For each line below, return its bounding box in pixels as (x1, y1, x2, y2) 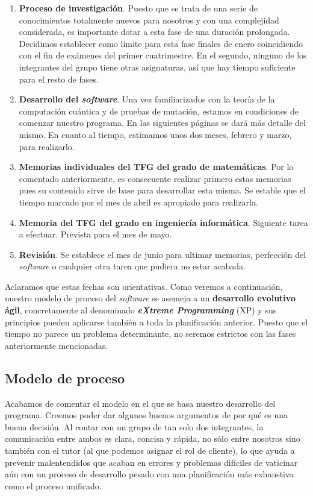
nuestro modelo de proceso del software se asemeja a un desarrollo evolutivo (5, 292, 296, 304)
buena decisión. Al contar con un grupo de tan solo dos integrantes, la (5, 420, 264, 433)
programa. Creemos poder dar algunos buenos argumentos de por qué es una (5, 409, 288, 421)
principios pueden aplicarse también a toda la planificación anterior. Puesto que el (5, 315, 308, 328)
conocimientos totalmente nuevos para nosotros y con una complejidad (19, 13, 279, 26)
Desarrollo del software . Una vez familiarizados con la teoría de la (19, 93, 275, 105)
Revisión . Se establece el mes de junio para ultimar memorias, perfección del (19, 248, 306, 260)
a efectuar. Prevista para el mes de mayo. (19, 228, 172, 240)
